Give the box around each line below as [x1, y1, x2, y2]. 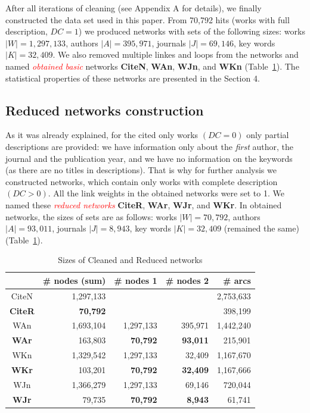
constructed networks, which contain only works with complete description [5, 175, 278, 187]
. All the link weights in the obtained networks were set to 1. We [48, 187, 284, 199]
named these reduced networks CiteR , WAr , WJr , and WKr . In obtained [5, 198, 282, 211]
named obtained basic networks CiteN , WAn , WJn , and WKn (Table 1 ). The [5, 60, 299, 72]
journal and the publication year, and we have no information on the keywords [5, 152, 293, 164]
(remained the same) [224, 222, 299, 234]
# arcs [223, 274, 251, 286]
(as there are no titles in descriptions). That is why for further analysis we [5, 164, 277, 176]
